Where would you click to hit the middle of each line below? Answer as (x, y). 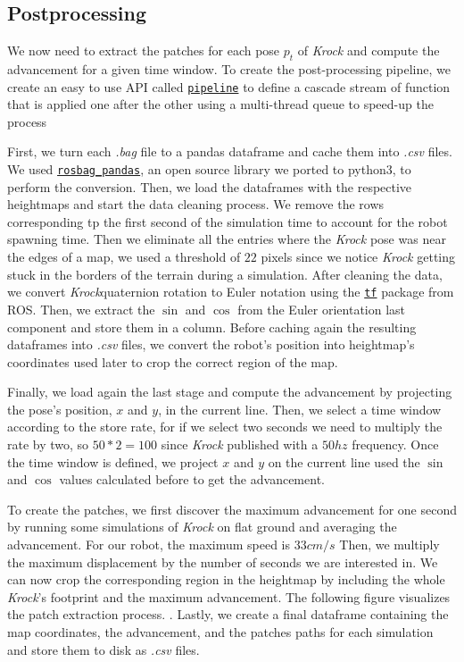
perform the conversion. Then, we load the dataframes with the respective (210, 186)
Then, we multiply (389, 545)
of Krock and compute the (369, 50)
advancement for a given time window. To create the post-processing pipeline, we (229, 69)
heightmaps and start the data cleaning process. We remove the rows (196, 204)
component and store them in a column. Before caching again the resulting (212, 327)
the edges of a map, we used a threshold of (124, 257)
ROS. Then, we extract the (81, 309)
